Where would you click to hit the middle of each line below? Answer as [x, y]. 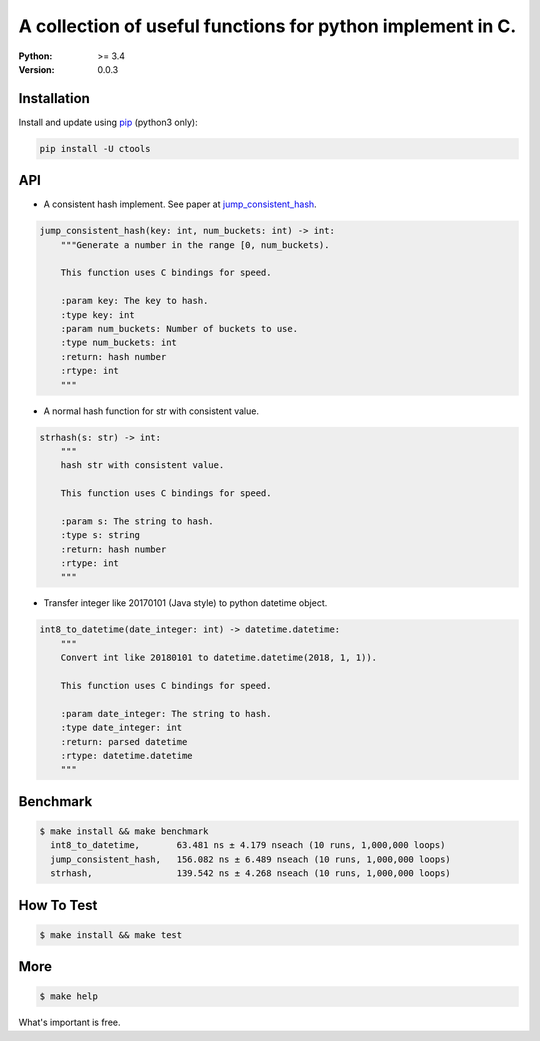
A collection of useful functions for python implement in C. [267, 26]
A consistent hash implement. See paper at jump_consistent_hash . [180, 204]
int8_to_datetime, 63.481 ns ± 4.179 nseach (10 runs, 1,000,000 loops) [248, 845]
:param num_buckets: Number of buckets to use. [179, 329]
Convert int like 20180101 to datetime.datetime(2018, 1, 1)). [219, 658]
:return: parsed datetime [124, 741]
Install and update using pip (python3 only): [108, 122]
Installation [54, 98]
